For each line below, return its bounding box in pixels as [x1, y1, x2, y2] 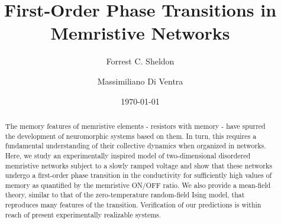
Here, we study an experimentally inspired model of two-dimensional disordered [5, 150, 251, 160]
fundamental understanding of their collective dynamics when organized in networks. [5, 141, 266, 151]
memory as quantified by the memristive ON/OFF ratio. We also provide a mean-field [5, 180, 271, 190]
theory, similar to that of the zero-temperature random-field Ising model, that [5, 190, 245, 200]
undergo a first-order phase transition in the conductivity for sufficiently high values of [5, 170, 272, 180]
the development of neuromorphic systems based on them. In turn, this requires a [5, 131, 257, 141]
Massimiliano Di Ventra [97, 74, 183, 87]
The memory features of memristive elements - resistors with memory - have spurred [5, 121, 266, 131]
